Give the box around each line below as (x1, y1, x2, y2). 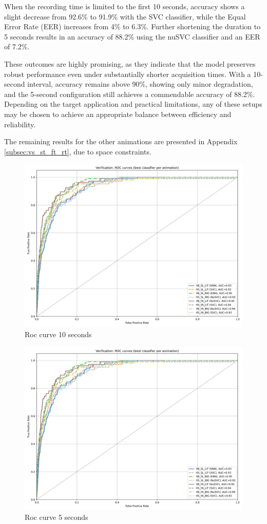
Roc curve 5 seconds (25, 512, 88, 522)
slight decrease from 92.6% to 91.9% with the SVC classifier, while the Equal (4, 11, 246, 22)
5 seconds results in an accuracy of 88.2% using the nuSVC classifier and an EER (4, 31, 260, 42)
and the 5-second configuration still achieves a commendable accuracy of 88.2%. (4, 88, 255, 99)
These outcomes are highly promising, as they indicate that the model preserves (4, 58, 256, 69)
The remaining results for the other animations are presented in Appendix (4, 136, 238, 147)
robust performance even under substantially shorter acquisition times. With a (4, 68, 251, 79)
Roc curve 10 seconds (25, 328, 92, 339)
